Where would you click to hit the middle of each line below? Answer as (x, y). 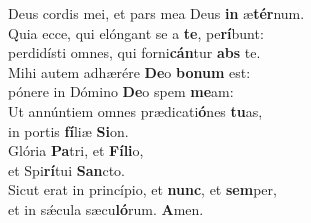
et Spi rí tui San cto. (66, 169)
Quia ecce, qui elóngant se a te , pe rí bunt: (136, 32)
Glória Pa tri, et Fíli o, (76, 150)
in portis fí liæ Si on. (68, 130)
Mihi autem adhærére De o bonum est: (129, 71)
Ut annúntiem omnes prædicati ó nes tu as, (135, 110)
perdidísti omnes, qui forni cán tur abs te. (134, 52)
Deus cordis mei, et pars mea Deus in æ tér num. (156, 13)
